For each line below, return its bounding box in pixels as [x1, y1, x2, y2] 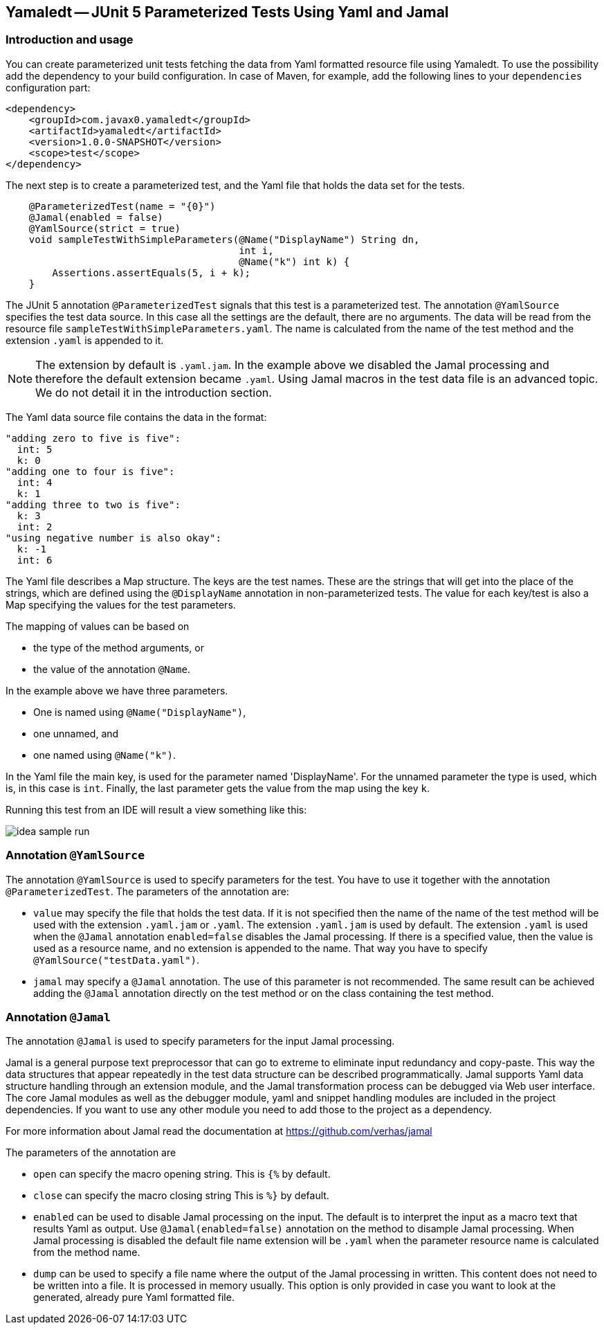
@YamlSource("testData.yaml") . [33, 953, 200, 966]
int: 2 [17, 521, 53, 532]
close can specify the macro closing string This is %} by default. [33, 1189, 329, 1202]
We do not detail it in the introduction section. [35, 385, 272, 399]
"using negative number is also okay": [6, 532, 221, 543]
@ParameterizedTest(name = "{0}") [28, 200, 216, 212]
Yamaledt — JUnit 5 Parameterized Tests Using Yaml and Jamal [6, 3, 449, 21]
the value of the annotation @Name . [33, 663, 190, 675]
